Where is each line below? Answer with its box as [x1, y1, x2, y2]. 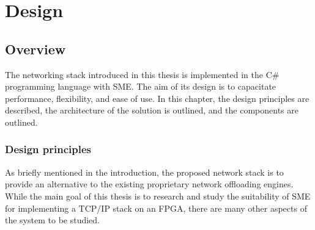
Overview [5, 39, 66, 58]
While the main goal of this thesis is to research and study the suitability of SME [5, 189, 311, 202]
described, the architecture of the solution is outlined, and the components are [5, 104, 298, 117]
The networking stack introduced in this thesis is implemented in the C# [5, 68, 280, 81]
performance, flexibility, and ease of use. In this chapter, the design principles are [5, 92, 309, 104]
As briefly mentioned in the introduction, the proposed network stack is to [5, 165, 284, 178]
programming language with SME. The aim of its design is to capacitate [5, 80, 276, 93]
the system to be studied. [5, 214, 100, 226]
